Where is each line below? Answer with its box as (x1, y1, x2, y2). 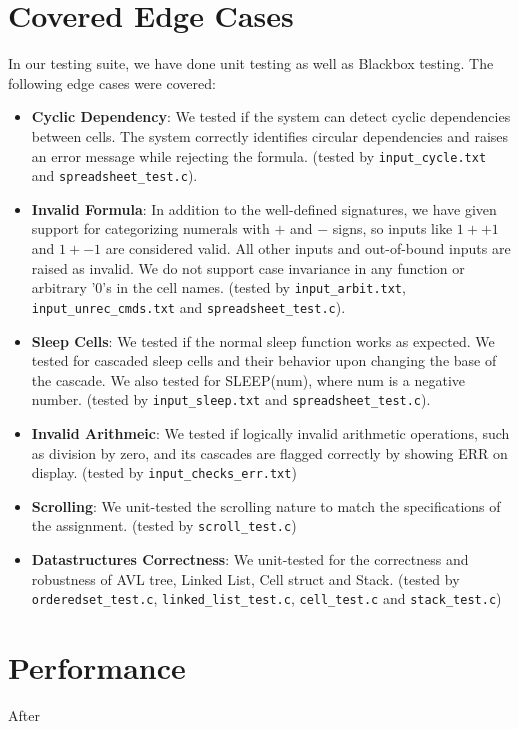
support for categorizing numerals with (31, 218, 270, 239)
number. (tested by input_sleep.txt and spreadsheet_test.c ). (31, 389, 431, 410)
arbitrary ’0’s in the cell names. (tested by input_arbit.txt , (31, 277, 406, 298)
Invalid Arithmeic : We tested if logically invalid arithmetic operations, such (31, 422, 510, 443)
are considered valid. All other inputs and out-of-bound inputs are (105, 238, 511, 258)
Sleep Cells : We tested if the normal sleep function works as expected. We (31, 330, 495, 351)
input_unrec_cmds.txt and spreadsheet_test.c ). (31, 296, 346, 317)
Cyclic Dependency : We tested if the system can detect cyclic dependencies (31, 106, 511, 127)
